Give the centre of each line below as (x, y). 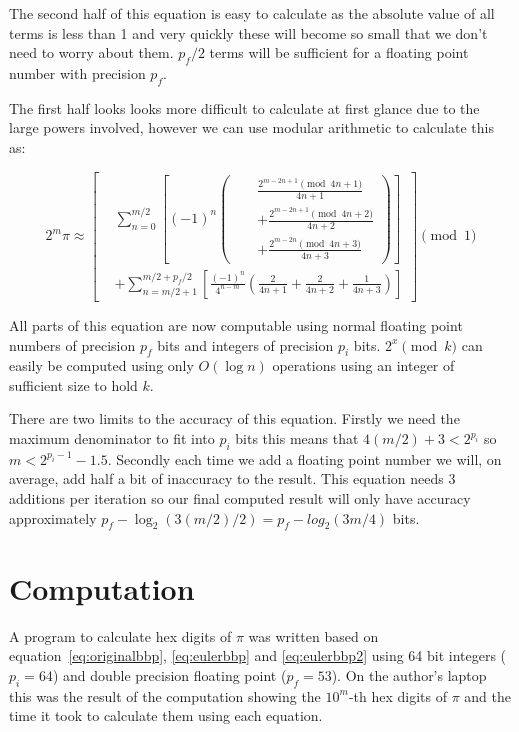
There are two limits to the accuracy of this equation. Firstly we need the (234, 418)
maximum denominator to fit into (112, 438)
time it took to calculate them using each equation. (166, 715)
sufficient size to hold (73, 384)
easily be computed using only (101, 365)
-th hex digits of (397, 695)
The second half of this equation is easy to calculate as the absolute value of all (252, 13)
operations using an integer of (363, 365)
